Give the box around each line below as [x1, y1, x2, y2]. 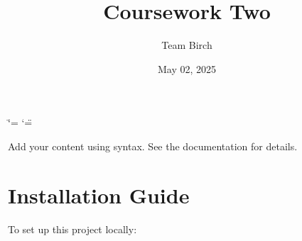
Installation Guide [8, 180, 190, 209]
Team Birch [161, 38, 212, 52]
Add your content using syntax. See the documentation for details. [8, 138, 298, 153]
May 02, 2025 [157, 61, 217, 76]
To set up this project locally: [8, 221, 137, 236]
